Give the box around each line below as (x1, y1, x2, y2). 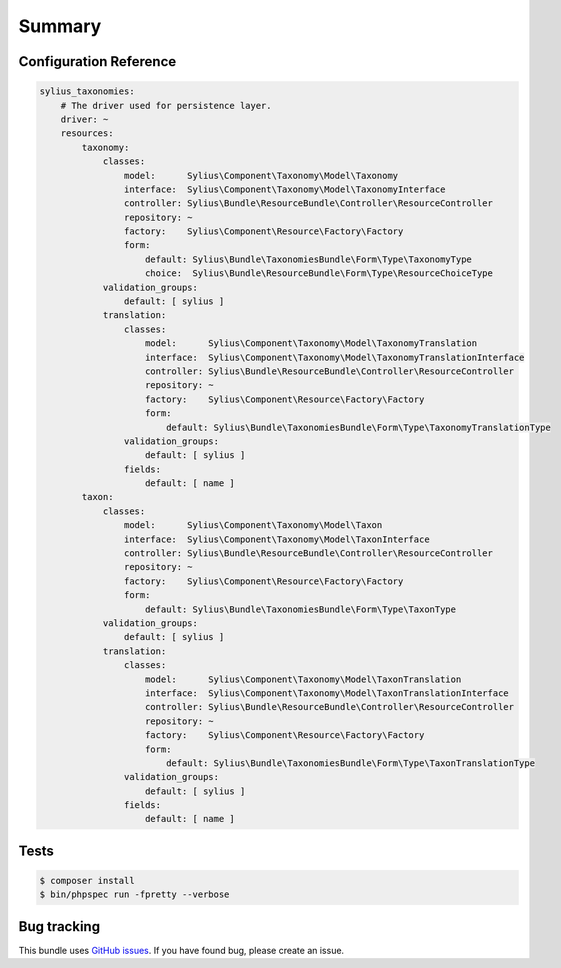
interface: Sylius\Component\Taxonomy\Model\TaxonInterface (123, 533, 430, 545)
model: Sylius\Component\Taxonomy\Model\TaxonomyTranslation (145, 338, 478, 349)
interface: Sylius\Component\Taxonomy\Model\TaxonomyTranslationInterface (145, 351, 525, 363)
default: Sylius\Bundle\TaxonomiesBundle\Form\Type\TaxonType (145, 603, 457, 615)
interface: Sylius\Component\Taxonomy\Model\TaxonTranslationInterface (145, 687, 509, 699)
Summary (18, 15, 102, 37)
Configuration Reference (18, 53, 177, 70)
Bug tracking (18, 918, 100, 935)
